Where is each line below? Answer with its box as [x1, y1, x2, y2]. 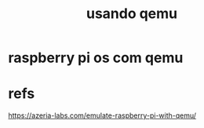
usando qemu [86, 5, 178, 23]
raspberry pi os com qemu [8, 49, 184, 67]
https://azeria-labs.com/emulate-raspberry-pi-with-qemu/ [8, 111, 197, 120]
